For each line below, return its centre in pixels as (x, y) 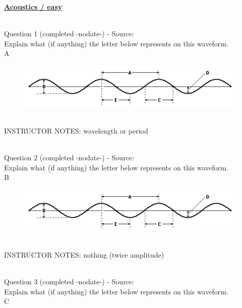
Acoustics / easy (33, 7)
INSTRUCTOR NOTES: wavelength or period (76, 131)
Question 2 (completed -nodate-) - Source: (69, 158)
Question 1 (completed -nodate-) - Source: (69, 34)
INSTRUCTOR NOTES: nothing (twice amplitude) (84, 255)
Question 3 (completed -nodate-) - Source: (69, 282)
